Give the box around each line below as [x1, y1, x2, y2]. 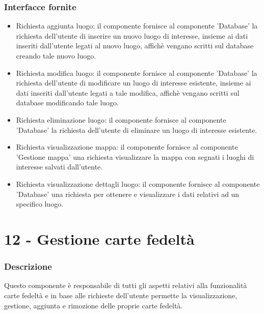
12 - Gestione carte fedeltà [4, 228, 195, 249]
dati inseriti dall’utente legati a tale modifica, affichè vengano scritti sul [16, 87, 240, 98]
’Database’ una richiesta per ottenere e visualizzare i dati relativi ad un [16, 188, 240, 199]
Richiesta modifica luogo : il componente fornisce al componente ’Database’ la [16, 67, 257, 78]
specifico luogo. [16, 198, 64, 209]
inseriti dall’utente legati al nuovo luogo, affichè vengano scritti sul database [16, 40, 254, 51]
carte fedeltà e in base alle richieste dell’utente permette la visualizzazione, [4, 290, 237, 300]
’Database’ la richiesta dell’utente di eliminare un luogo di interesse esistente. [16, 124, 257, 135]
